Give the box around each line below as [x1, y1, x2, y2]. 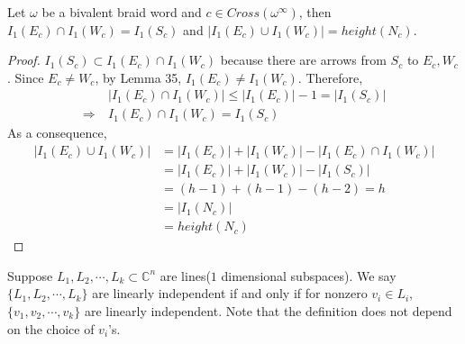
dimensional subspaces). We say [221, 266, 397, 285]
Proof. [7, 50, 41, 69]
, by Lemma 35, [95, 68, 182, 86]
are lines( [160, 266, 211, 285]
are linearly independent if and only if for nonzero [92, 284, 368, 303]
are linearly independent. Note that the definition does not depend [84, 301, 452, 320]
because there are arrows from [220, 50, 387, 69]
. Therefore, [297, 68, 363, 86]
